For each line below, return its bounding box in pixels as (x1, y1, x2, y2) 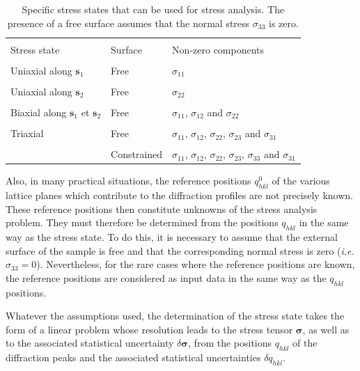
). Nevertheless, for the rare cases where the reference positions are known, (36, 257, 355, 271)
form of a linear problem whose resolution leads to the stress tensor (6, 322, 293, 336)
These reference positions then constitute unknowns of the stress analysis (6, 201, 318, 216)
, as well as (302, 322, 350, 336)
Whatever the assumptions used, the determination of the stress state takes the (6, 308, 345, 323)
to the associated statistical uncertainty (6, 336, 174, 350)
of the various (272, 173, 330, 188)
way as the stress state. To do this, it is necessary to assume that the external (6, 230, 338, 244)
